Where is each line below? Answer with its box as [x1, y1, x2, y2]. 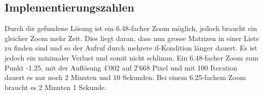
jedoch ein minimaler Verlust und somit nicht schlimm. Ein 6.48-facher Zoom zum [5, 52, 258, 62]
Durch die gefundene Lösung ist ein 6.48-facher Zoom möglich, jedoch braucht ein [5, 23, 257, 33]
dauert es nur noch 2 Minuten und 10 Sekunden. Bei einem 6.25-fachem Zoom [5, 72, 246, 82]
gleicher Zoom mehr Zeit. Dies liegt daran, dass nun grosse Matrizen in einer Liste [5, 32, 259, 43]
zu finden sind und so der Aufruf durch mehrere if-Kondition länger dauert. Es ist [5, 42, 257, 53]
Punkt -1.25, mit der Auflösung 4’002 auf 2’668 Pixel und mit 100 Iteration [5, 62, 238, 72]
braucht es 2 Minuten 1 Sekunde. [5, 81, 107, 92]
